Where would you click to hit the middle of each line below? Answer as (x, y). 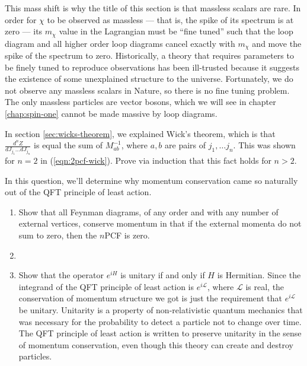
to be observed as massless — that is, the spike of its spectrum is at (170, 19)
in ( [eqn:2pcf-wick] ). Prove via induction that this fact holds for (156, 160)
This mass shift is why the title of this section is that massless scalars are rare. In (153, 8)
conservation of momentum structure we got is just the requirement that (150, 298)
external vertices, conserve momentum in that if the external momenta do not (160, 223)
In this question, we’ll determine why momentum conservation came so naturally (151, 180)
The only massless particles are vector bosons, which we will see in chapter (140, 102)
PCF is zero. (127, 235)
